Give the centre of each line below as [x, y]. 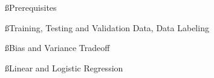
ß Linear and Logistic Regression [64, 67]
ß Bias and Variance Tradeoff [57, 48]
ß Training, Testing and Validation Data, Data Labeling [107, 27]
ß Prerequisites [31, 7]
